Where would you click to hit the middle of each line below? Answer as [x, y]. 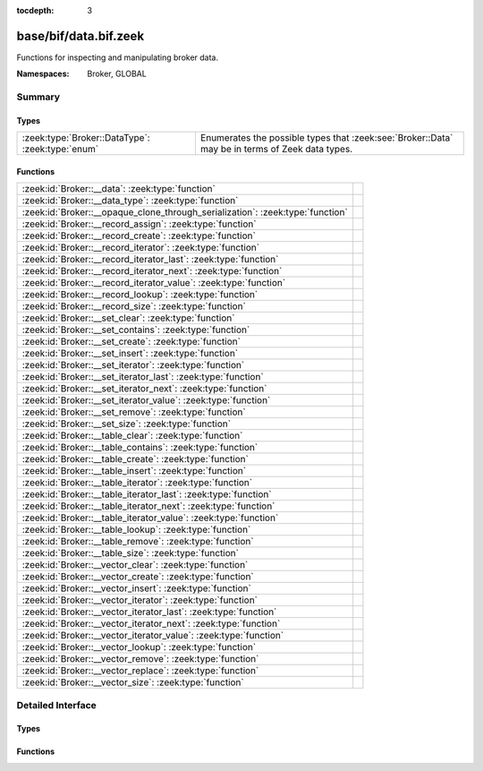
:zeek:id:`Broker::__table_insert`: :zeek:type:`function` [134, 471]
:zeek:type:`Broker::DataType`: [86, 138]
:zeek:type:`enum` [60, 150]
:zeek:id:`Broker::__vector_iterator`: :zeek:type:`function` [140, 600]
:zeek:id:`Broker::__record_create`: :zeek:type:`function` [139, 236]
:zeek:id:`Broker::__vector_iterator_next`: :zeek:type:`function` [151, 624]
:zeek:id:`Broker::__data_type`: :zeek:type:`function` [130, 201]
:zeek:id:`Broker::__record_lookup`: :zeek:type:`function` [140, 295]
